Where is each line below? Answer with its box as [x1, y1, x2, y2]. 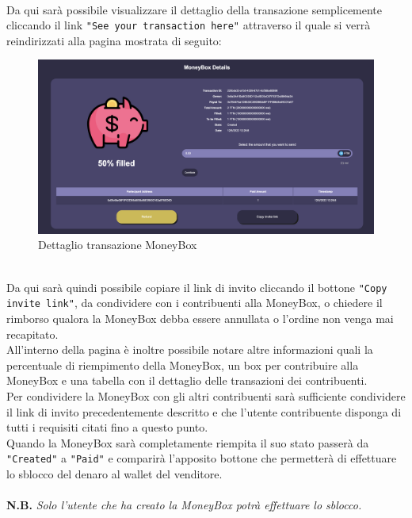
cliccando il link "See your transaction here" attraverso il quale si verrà [6, 17, 371, 33]
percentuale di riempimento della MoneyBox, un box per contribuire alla [6, 356, 359, 373]
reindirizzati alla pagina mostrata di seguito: [6, 32, 222, 48]
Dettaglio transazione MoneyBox [38, 236, 197, 253]
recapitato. [6, 325, 59, 342]
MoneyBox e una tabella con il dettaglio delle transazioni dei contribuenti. [6, 372, 368, 389]
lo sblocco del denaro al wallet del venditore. [6, 465, 223, 482]
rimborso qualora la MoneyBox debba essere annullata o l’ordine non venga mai [6, 309, 394, 326]
